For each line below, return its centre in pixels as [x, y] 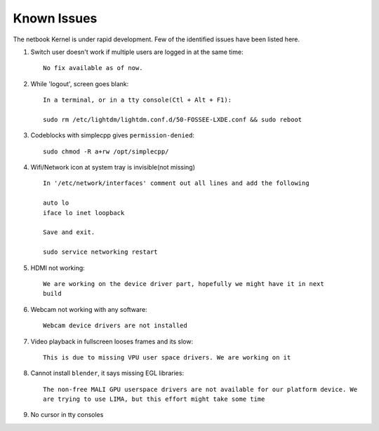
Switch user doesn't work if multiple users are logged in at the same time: [137, 52]
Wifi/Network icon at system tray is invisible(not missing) [113, 167]
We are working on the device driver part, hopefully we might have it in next [184, 283]
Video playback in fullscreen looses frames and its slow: [112, 341]
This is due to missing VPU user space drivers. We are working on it [167, 357]
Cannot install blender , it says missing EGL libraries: [107, 373]
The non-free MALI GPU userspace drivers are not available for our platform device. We [200, 389]
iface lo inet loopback [84, 213]
